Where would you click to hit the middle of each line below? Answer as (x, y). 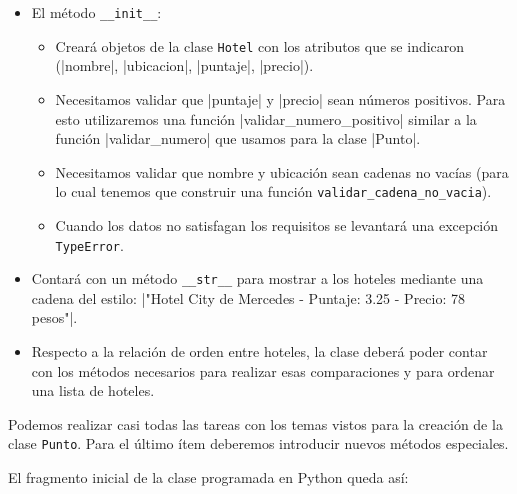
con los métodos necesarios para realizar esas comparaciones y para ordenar (263, 370)
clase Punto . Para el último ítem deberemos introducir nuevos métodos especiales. (258, 443)
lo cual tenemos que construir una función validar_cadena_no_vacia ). (273, 191)
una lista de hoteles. (93, 390)
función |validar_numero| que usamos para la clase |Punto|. (238, 138)
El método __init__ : (96, 12)
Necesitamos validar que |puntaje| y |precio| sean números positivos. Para (280, 98)
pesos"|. (54, 317)
